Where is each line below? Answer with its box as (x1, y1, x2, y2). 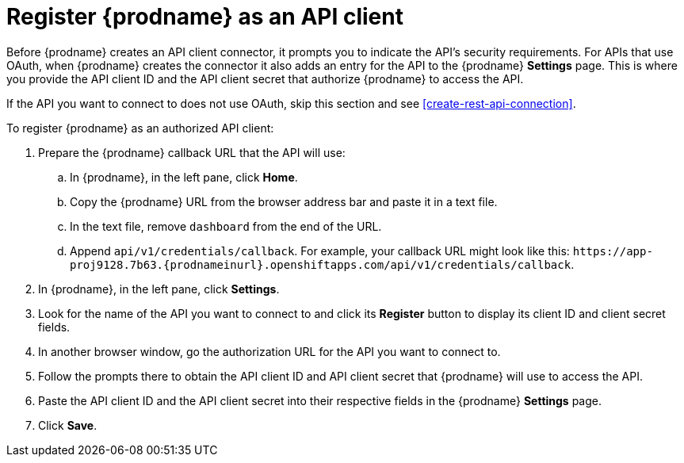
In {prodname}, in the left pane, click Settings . (38, 281, 280, 296)
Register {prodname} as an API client (6, 3, 403, 30)
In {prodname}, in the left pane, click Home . (70, 170, 298, 184)
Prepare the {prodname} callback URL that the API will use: (38, 145, 346, 159)
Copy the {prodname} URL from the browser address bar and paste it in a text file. (70, 194, 498, 209)
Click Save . (38, 418, 97, 432)
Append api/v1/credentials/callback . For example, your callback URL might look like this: (70, 243, 570, 258)
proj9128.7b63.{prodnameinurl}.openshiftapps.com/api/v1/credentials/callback (70, 258, 571, 271)
